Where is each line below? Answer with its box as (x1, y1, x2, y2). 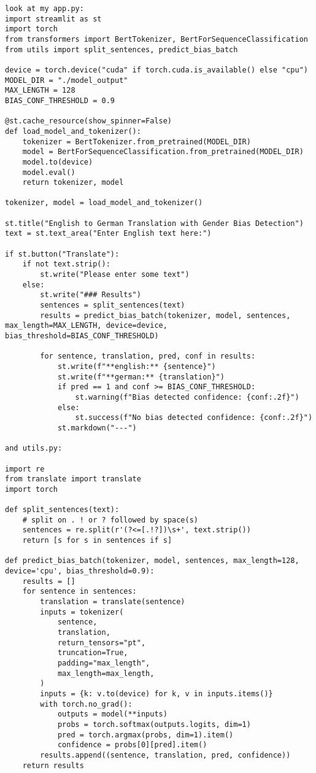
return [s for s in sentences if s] (22, 536, 172, 545)
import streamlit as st (5, 14, 102, 23)
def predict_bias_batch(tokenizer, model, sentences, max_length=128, (5, 556, 299, 565)
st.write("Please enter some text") (40, 270, 190, 279)
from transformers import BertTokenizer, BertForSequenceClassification (5, 34, 308, 44)
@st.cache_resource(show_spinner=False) (5, 117, 172, 126)
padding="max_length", (57, 659, 150, 667)
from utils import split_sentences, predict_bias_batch (5, 45, 238, 54)
